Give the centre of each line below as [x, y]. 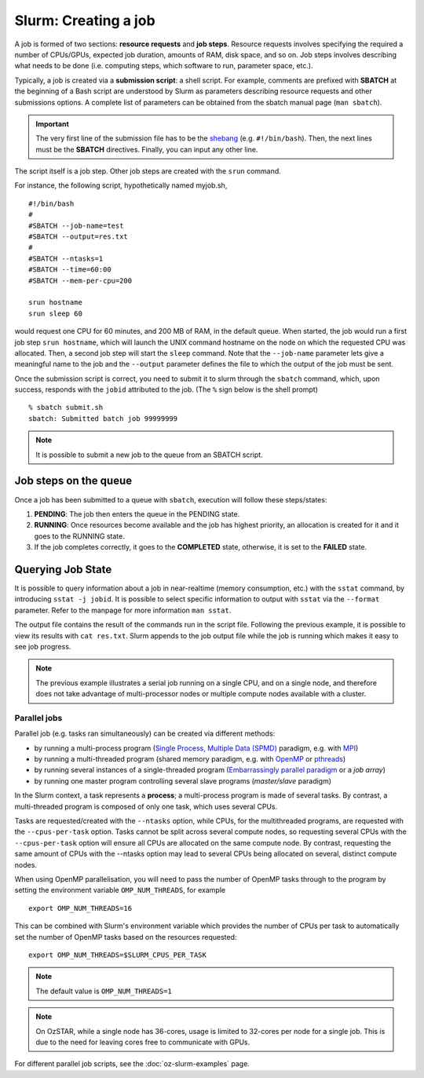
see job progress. [43, 646]
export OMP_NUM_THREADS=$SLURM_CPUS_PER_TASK [118, 955]
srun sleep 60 [55, 313]
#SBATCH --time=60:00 [70, 270]
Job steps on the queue [73, 481]
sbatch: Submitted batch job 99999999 [103, 418]
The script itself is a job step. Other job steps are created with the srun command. [148, 171]
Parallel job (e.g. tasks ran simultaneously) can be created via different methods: [145, 733]
